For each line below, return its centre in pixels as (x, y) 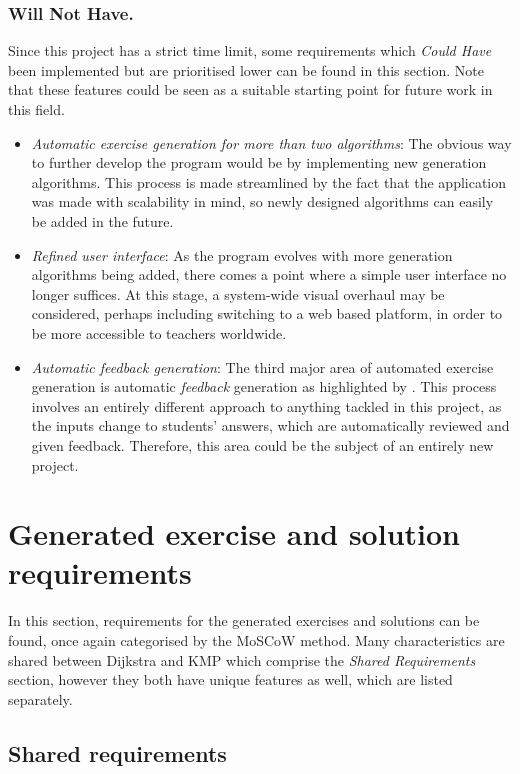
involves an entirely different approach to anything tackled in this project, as (266, 405)
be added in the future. (102, 220)
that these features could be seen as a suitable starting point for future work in (250, 89)
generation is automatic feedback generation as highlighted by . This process (264, 386)
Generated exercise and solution (234, 533)
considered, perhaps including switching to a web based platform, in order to (267, 313)
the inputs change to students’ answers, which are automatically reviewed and (270, 425)
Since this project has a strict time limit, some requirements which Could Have (250, 50)
